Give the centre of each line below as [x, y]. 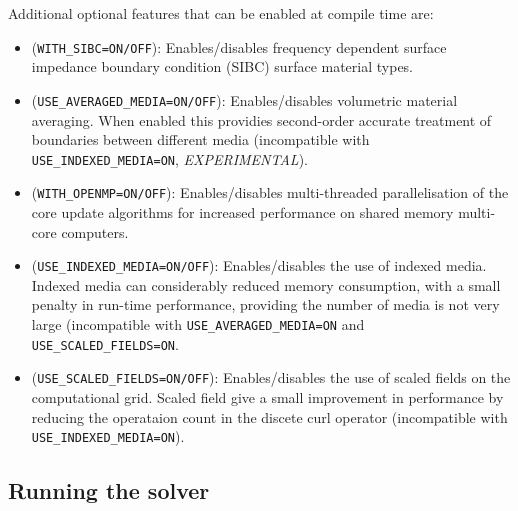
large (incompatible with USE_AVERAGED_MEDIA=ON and [198, 324]
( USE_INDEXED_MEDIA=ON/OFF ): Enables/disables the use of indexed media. [259, 265]
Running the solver [109, 490]
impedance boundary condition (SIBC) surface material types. [222, 66]
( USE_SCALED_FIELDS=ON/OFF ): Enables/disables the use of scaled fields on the [271, 377]
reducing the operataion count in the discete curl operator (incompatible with [269, 416]
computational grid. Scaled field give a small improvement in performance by [267, 397]
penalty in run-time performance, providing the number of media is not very [265, 304]
